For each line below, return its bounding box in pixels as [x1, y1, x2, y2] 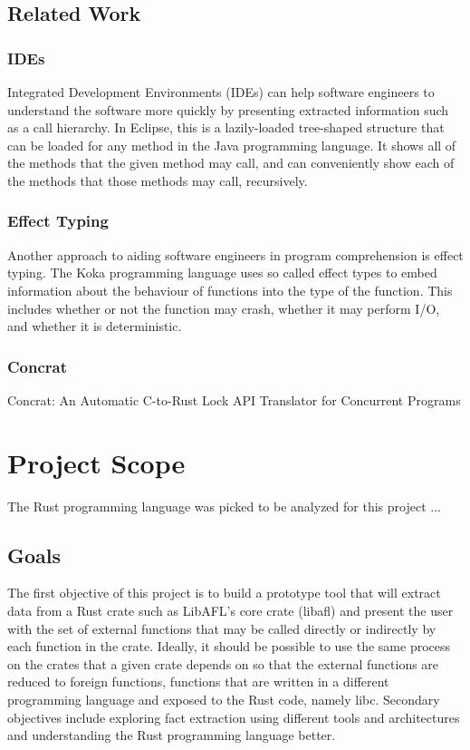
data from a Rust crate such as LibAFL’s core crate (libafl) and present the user [7, 601, 454, 620]
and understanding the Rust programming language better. [7, 726, 336, 745]
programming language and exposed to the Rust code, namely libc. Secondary [7, 690, 440, 709]
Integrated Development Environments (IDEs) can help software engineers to [7, 83, 435, 101]
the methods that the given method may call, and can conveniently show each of [7, 153, 455, 172]
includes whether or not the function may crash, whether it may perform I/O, [7, 298, 440, 317]
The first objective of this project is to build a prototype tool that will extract [7, 583, 441, 602]
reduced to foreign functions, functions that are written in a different [7, 672, 389, 691]
